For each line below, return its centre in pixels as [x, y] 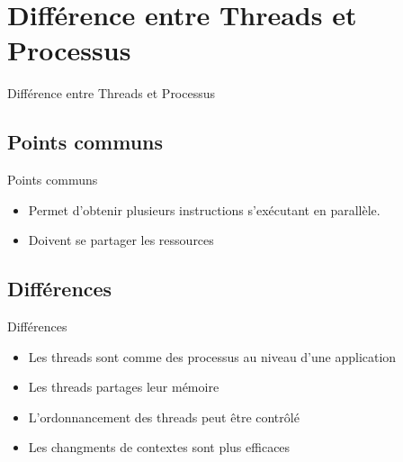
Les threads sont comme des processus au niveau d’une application [212, 356]
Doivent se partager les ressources [121, 240]
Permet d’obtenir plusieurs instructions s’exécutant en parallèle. [204, 209]
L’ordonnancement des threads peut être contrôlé [164, 417]
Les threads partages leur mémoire [124, 387]
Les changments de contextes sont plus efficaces [159, 447]
